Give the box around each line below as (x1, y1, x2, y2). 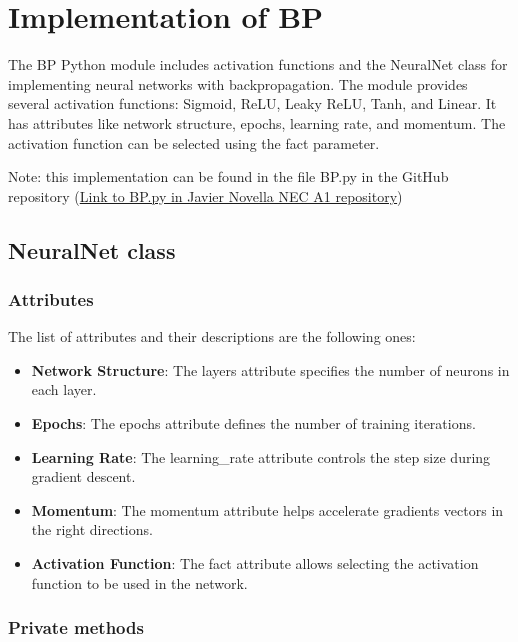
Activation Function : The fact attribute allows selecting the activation (31, 553, 479, 574)
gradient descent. (31, 466, 136, 487)
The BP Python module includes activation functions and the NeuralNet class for (8, 54, 508, 75)
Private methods (8, 615, 144, 640)
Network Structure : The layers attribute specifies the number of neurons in (31, 359, 510, 380)
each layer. (31, 379, 97, 400)
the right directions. (31, 519, 153, 540)
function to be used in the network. (31, 572, 248, 593)
